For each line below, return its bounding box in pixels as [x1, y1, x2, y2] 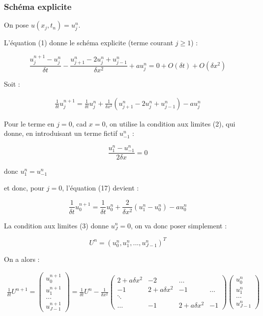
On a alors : [4, 253, 40, 264]
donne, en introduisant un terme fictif [4, 128, 117, 138]
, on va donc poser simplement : [131, 220, 227, 230]
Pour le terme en [4, 118, 55, 128]
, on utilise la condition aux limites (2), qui [105, 118, 235, 128]
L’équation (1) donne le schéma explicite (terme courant [4, 37, 174, 48]
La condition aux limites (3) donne [4, 220, 109, 230]
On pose [4, 20, 29, 30]
